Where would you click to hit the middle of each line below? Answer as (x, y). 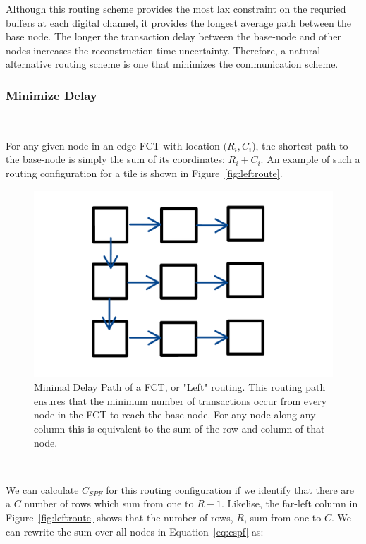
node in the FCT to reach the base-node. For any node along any (175, 415)
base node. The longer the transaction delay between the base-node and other (173, 36)
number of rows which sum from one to (109, 503)
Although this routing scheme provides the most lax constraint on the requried (176, 8)
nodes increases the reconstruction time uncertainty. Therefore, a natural (163, 50)
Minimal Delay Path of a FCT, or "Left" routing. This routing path (180, 387)
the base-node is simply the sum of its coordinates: (115, 159)
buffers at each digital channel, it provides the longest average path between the (178, 22)
